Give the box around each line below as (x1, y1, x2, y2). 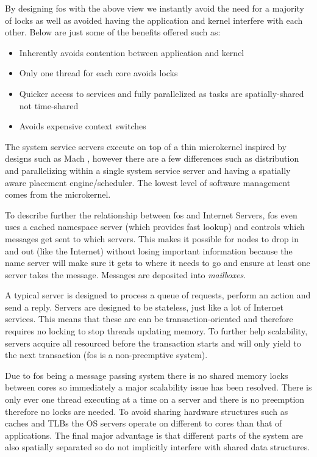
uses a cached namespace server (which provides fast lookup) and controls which (5, 220, 305, 233)
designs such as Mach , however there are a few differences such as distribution (5, 152, 299, 165)
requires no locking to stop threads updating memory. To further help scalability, (5, 325, 308, 337)
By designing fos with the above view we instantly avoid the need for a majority (5, 2, 304, 14)
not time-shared (19, 99, 79, 112)
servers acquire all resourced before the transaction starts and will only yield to (5, 336, 301, 349)
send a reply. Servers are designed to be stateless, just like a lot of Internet (5, 300, 283, 313)
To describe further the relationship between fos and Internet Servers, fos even (5, 208, 297, 221)
